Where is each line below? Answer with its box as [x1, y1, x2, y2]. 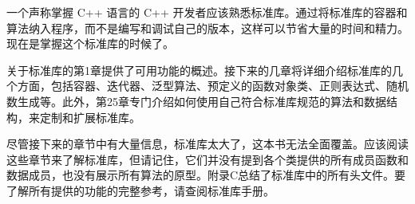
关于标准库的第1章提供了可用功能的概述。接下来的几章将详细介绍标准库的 [6, 61, 392, 78]
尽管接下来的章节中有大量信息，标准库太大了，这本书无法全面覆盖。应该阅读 [6, 135, 409, 152]
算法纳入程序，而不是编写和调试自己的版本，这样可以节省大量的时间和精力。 [6, 19, 409, 36]
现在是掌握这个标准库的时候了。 [6, 35, 174, 52]
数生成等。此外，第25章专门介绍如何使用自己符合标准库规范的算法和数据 [6, 92, 386, 109]
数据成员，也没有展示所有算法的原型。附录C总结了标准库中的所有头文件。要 [6, 167, 406, 183]
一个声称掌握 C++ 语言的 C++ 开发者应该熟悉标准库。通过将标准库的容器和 [6, 4, 408, 20]
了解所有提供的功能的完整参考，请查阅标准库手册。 [6, 182, 275, 198]
